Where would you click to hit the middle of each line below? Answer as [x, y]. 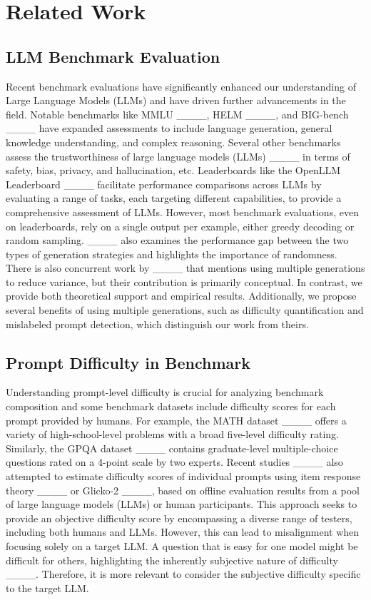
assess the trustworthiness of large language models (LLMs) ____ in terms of [178, 156]
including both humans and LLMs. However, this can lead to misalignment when [183, 532]
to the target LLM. [47, 588]
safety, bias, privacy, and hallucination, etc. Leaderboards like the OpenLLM [173, 170]
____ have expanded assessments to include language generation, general [169, 128]
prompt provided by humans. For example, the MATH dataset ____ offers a [176, 420]
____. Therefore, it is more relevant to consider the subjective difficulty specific [183, 574]
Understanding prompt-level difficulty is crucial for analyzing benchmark [165, 392]
